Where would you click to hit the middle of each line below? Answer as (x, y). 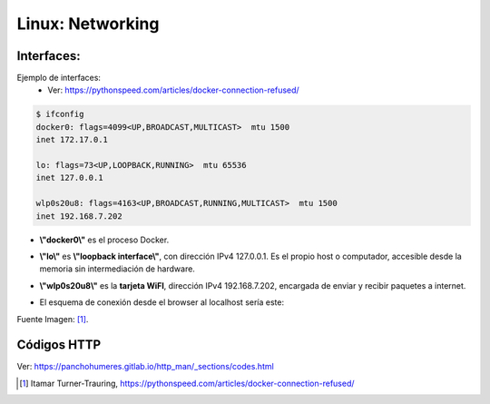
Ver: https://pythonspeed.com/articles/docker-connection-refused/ (173, 90)
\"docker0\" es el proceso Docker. (104, 240)
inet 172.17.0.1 (72, 140)
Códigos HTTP (59, 345)
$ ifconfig (60, 114)
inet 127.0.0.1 (69, 178)
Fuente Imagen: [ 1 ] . (53, 319)
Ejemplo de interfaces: (59, 78)
